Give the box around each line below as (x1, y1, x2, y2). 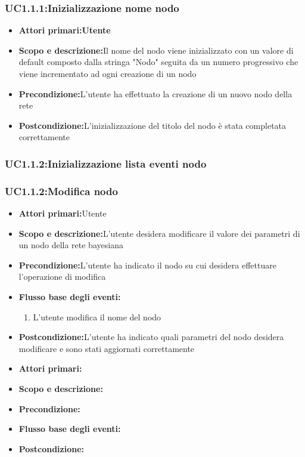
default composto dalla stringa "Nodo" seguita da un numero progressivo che (18, 55, 298, 68)
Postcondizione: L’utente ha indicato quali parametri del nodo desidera (18, 331, 284, 343)
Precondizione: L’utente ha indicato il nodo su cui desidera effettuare (18, 258, 276, 271)
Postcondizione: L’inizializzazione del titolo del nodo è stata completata (18, 119, 287, 131)
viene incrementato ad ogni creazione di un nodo (18, 67, 197, 79)
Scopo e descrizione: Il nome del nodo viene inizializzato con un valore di (18, 44, 294, 56)
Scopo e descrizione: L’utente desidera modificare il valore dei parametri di (18, 227, 300, 239)
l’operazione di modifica (18, 270, 106, 283)
